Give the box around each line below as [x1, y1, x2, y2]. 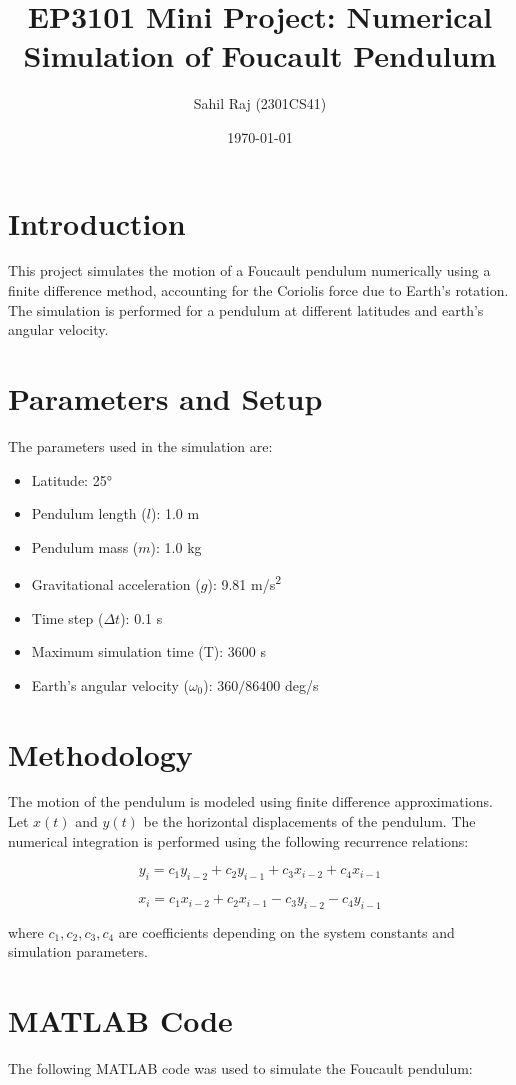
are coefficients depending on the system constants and [118, 921, 455, 942]
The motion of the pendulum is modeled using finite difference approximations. [8, 791, 493, 812]
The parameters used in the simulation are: [8, 435, 273, 456]
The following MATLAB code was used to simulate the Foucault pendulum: [8, 1058, 473, 1079]
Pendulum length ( [31, 503, 147, 524]
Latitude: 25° [31, 469, 112, 490]
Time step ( [31, 607, 104, 628]
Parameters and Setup [8, 378, 323, 418]
